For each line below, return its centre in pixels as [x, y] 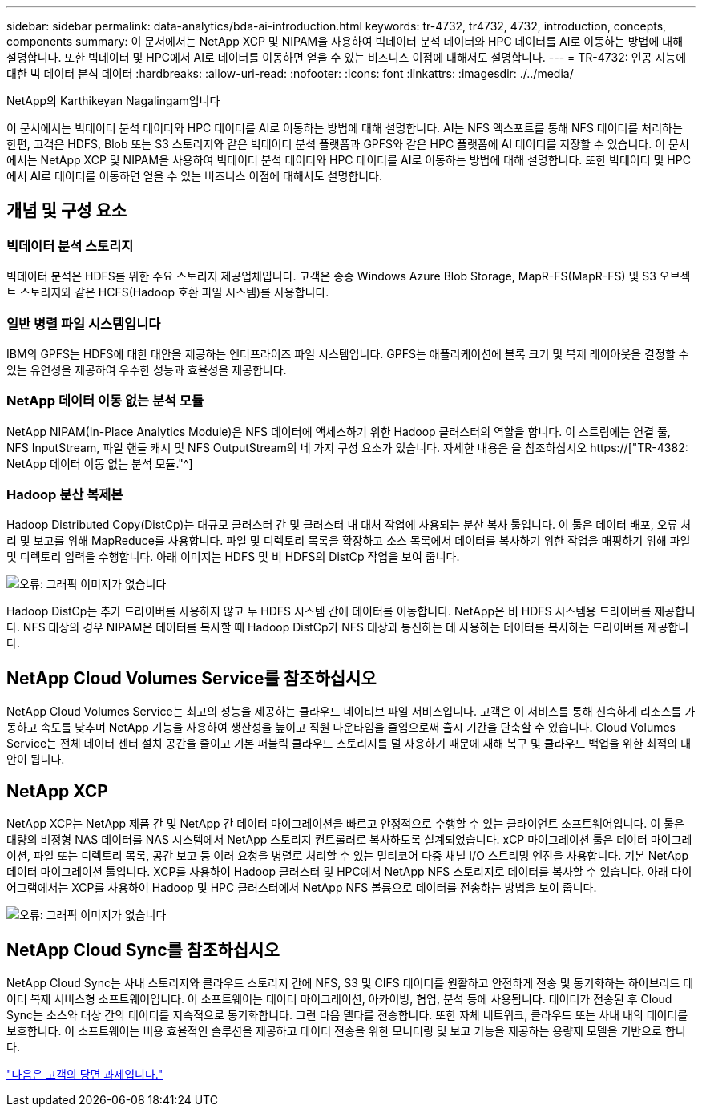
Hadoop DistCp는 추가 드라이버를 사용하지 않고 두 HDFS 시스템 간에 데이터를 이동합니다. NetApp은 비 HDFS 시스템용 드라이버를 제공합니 [351, 611]
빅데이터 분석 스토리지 [70, 246]
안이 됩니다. [36, 760]
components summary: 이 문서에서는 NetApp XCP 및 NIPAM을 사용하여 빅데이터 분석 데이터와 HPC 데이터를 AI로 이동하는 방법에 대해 [345, 41]
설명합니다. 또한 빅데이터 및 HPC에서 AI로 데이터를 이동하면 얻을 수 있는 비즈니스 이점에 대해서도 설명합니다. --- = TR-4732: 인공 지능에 [347, 57]
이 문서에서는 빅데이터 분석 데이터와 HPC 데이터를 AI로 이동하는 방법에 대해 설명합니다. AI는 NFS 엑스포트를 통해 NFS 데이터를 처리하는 [345, 128]
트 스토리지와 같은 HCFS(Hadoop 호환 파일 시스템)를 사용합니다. [168, 292]
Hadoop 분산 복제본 [65, 495]
